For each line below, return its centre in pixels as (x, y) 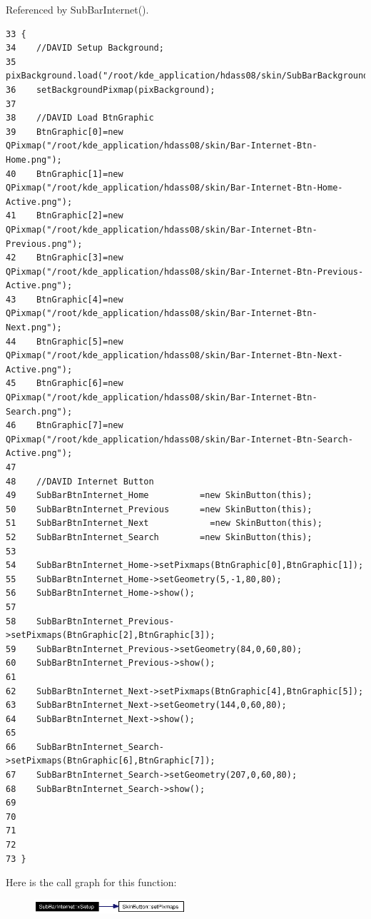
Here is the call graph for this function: (91, 882)
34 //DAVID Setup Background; (85, 48)
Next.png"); (34, 328)
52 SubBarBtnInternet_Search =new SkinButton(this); (159, 537)
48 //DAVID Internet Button (80, 481)
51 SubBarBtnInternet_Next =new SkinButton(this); (164, 523)
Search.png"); (39, 411)
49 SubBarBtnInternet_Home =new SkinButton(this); (159, 496)
